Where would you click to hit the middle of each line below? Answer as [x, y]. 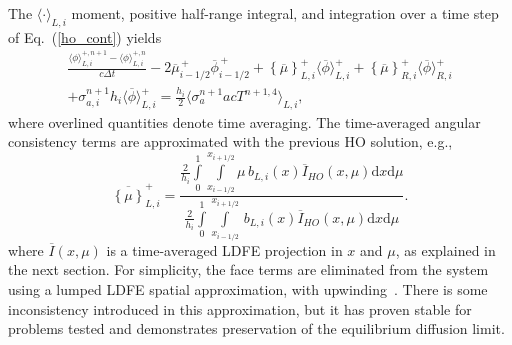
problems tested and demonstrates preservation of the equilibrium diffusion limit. [256, 328]
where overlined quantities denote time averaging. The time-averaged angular [244, 121]
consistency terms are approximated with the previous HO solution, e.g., [230, 141]
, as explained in [445, 249]
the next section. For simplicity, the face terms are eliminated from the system [248, 269]
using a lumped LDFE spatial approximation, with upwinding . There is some [248, 289]
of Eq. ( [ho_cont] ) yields [85, 36]
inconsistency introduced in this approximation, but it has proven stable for [240, 308]
